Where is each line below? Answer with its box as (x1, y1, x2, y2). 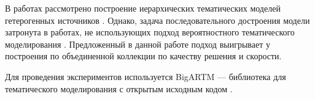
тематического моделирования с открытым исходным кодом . (5, 82, 233, 95)
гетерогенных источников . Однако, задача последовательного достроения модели (5, 13, 310, 26)
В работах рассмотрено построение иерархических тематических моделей (5, 2, 281, 14)
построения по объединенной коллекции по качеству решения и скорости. (5, 50, 282, 62)
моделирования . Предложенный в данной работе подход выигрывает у (5, 37, 270, 50)
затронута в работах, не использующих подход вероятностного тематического (5, 26, 295, 38)
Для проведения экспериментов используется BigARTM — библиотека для (5, 70, 286, 82)
